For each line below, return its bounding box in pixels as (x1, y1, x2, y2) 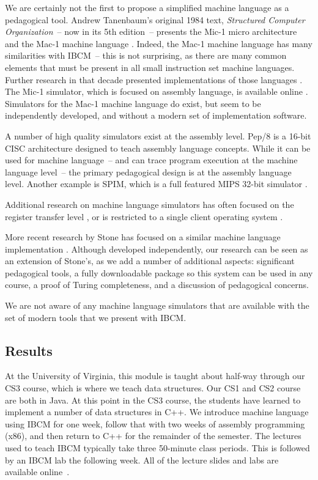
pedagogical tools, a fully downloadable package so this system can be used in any (5, 266, 313, 279)
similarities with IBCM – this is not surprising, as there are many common (5, 49, 287, 62)
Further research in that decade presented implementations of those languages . (5, 73, 303, 86)
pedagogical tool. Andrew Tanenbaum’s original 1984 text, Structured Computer (5, 13, 305, 26)
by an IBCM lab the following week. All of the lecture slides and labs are (5, 453, 279, 466)
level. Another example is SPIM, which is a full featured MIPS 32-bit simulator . (5, 177, 308, 190)
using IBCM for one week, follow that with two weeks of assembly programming (5, 417, 305, 430)
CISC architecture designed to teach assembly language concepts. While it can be (5, 141, 311, 154)
